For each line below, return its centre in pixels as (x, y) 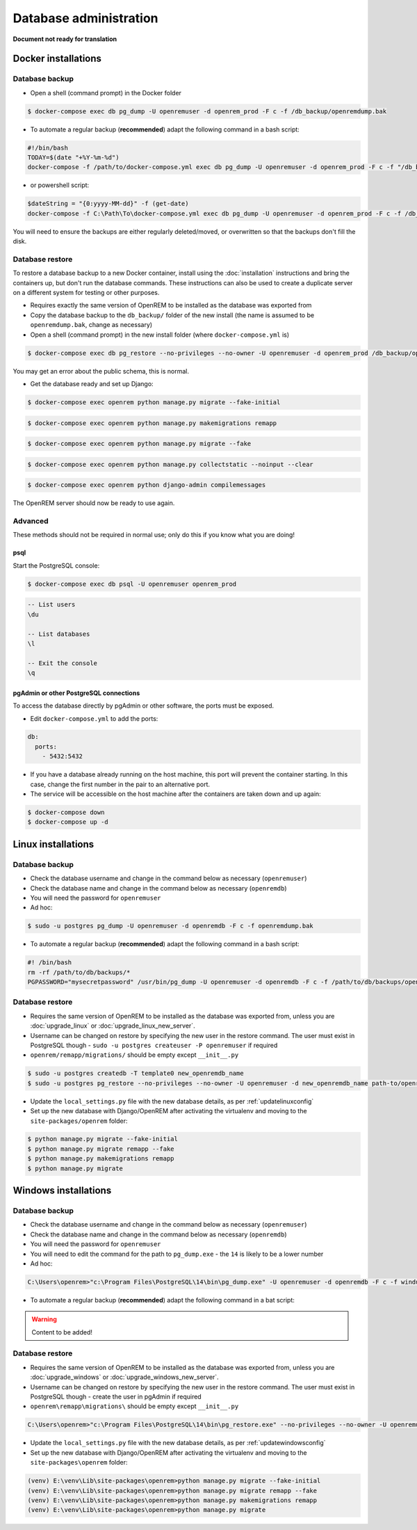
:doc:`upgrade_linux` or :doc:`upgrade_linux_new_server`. (113, 1026)
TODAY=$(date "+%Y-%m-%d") (73, 158)
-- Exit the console (62, 663)
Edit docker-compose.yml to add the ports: (94, 718)
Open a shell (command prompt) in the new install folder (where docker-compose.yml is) (160, 335)
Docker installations (57, 59)
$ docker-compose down (66, 813)
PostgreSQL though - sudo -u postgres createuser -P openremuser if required (154, 1045)
